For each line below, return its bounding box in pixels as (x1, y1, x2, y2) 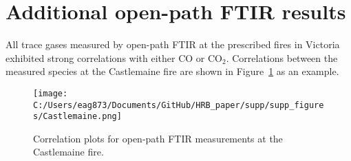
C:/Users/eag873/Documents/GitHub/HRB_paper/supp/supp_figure (33, 100, 324, 110)
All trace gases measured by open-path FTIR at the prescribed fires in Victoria (6, 37, 340, 52)
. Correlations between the (226, 50, 338, 65)
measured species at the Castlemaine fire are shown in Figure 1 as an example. (6, 64, 339, 78)
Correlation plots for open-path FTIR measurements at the (33, 131, 283, 145)
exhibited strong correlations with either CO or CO (6, 50, 222, 65)
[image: (33, 88, 68, 98)
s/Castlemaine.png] (33, 111, 122, 122)
